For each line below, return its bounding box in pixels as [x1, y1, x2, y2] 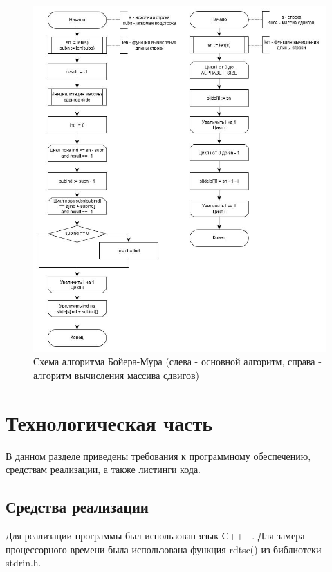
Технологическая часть [6, 408, 213, 436]
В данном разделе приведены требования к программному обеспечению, [6, 448, 311, 463]
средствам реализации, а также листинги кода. [6, 462, 201, 477]
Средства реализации [6, 496, 149, 517]
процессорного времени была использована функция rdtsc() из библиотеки [6, 542, 322, 556]
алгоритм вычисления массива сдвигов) [33, 367, 199, 382]
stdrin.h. [6, 555, 41, 570]
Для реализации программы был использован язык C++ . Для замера [6, 528, 305, 543]
